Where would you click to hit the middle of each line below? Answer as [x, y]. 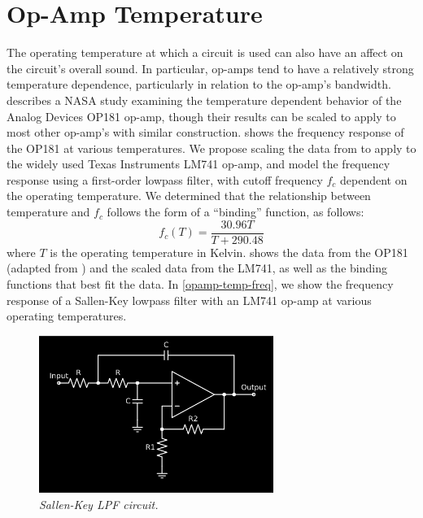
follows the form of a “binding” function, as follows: [235, 212]
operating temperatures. [67, 316]
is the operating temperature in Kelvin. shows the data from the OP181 [229, 252]
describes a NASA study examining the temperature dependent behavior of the [204, 100]
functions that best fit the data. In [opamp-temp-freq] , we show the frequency [200, 283]
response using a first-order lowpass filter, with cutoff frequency [165, 179]
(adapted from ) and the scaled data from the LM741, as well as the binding [197, 268]
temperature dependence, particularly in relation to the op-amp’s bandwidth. [199, 84]
